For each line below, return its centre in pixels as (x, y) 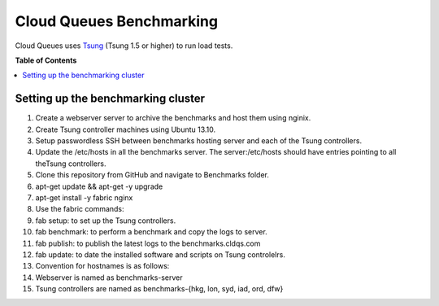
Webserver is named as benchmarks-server (109, 278)
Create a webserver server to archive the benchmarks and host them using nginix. (173, 118)
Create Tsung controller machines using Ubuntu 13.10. (126, 129)
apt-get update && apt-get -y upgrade (99, 186)
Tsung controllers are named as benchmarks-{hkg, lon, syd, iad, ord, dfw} (159, 289)
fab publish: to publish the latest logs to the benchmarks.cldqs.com (148, 243)
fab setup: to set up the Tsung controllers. (106, 221)
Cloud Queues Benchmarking (117, 21)
